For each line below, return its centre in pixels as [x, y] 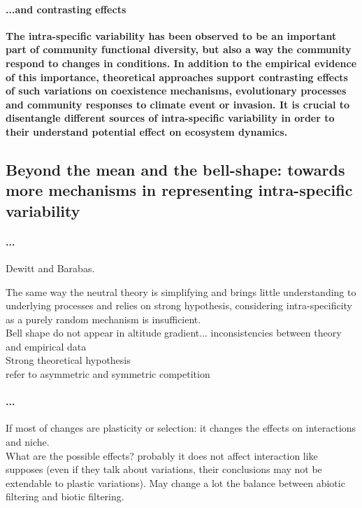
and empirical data [46, 346]
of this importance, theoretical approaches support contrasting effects [177, 77]
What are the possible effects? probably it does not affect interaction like [162, 455]
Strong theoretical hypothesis [68, 360]
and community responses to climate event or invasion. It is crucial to [178, 104]
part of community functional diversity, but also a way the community [179, 49]
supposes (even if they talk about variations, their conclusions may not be [164, 469]
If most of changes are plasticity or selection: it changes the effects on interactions [181, 428]
